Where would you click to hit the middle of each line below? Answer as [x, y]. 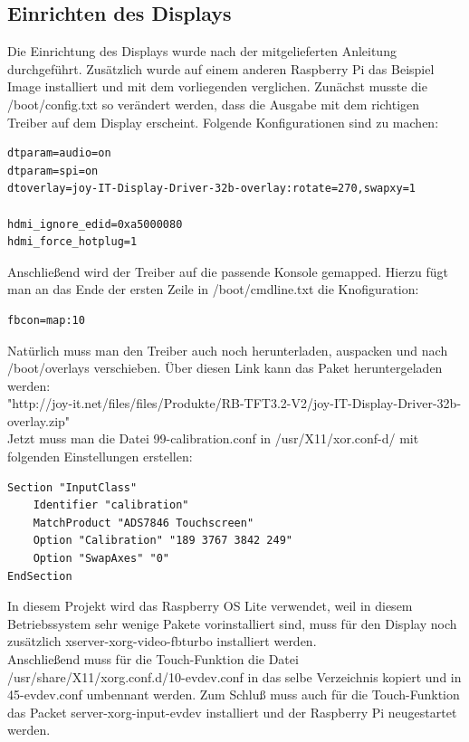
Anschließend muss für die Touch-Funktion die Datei [153, 659]
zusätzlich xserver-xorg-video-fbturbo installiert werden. [162, 641]
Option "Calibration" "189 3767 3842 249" [163, 541]
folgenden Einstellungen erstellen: [100, 457]
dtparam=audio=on [59, 153]
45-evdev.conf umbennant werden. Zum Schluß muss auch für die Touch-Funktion [234, 694]
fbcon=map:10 [46, 320]
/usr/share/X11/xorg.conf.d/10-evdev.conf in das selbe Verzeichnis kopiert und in [234, 676]
